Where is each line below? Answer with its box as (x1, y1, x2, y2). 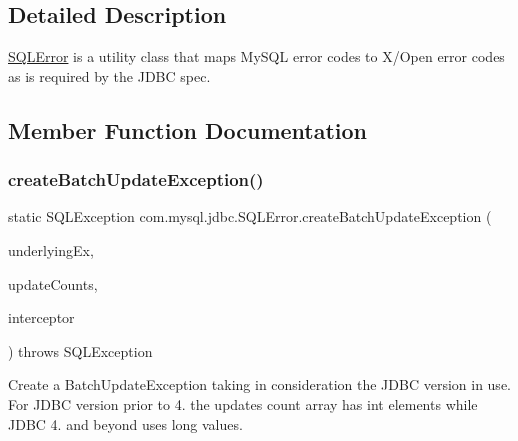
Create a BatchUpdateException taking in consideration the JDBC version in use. (8, 374, 511, 395)
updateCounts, (8, 273, 98, 294)
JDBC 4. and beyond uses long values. (8, 413, 243, 434)
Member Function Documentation (8, 114, 368, 145)
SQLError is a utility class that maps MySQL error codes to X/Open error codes (8, 46, 505, 67)
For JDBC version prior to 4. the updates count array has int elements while (8, 393, 478, 414)
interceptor (8, 307, 75, 328)
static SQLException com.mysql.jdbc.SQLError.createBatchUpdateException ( (8, 206, 492, 227)
